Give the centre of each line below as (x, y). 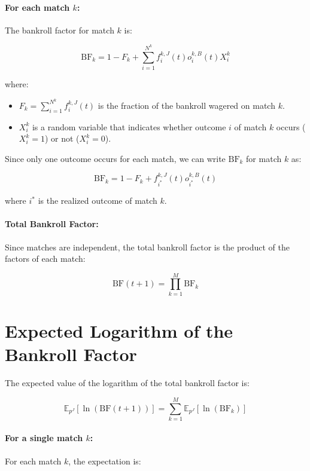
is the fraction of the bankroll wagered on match (186, 105)
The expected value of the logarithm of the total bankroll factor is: (127, 383)
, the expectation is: (105, 461)
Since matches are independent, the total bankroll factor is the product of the (147, 247)
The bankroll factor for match (60, 30)
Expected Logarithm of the (119, 331)
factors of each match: (45, 259)
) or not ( (62, 138)
